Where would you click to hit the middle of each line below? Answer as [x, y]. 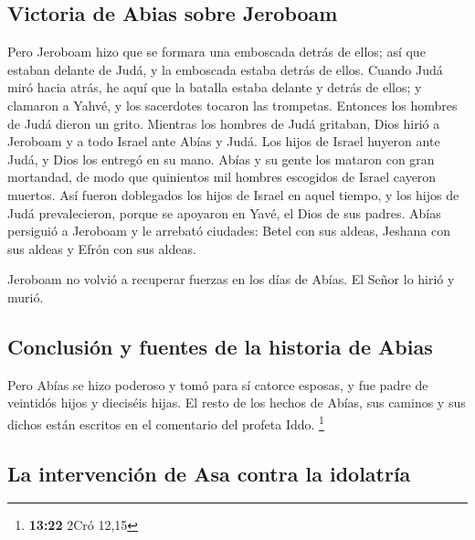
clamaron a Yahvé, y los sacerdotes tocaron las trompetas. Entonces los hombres [232, 105]
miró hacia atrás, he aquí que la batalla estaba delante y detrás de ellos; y [215, 87]
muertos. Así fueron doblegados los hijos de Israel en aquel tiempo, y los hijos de [233, 194]
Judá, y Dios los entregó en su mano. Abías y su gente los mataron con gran [221, 159]
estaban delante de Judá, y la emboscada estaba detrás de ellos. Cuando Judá [225, 69]
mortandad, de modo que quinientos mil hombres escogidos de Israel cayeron [222, 177]
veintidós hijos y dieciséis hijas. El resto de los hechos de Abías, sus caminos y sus [237, 402]
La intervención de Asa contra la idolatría [209, 473]
